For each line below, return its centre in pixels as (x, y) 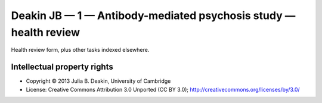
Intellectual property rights (62, 67)
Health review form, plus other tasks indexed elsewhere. (80, 50)
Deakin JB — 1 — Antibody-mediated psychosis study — (153, 15)
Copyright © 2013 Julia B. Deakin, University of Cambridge (98, 81)
